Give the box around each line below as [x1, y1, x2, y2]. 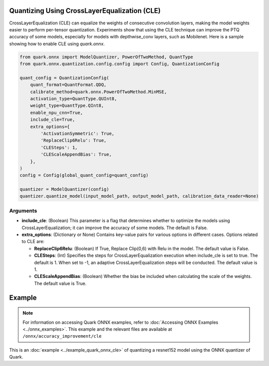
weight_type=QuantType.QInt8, [30, 103, 104, 109]
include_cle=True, [30, 117, 75, 122]
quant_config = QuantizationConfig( [19, 75, 110, 81]
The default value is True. [34, 280, 87, 286]
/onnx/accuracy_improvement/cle [22, 334, 102, 339]
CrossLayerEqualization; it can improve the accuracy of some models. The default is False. [21, 225, 208, 231]
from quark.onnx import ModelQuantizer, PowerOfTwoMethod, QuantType [19, 54, 193, 60]
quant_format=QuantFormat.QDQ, [30, 82, 107, 88]
